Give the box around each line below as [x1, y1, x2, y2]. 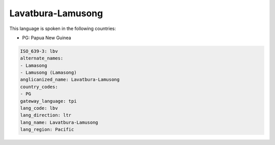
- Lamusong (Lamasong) [20, 70, 77, 76]
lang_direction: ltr [20, 112, 71, 118]
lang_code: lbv [20, 105, 58, 111]
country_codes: [20, 84, 58, 90]
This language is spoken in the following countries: [9, 25, 116, 32]
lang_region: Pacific [20, 127, 74, 132]
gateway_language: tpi [20, 98, 77, 104]
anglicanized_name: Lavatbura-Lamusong [20, 77, 120, 82]
